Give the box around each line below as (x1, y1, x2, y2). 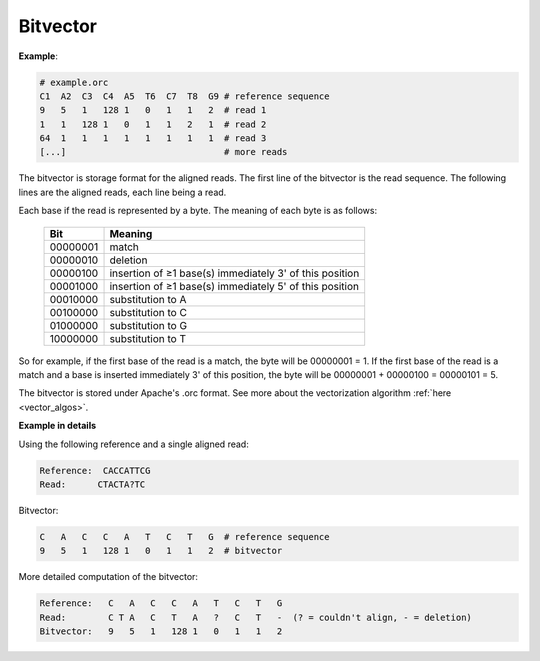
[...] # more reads (39, 146, 288, 158)
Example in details (18, 420, 97, 432)
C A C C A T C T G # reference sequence (39, 531, 330, 542)
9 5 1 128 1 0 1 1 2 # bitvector (39, 545, 283, 557)
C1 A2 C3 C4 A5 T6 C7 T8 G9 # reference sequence (39, 90, 330, 102)
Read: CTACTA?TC (39, 478, 146, 490)
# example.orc (39, 76, 109, 88)
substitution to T (109, 331, 187, 345)
